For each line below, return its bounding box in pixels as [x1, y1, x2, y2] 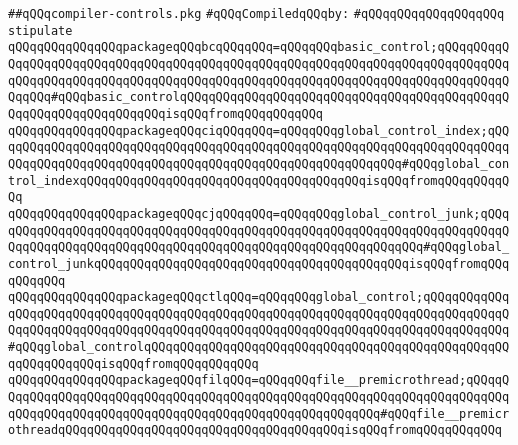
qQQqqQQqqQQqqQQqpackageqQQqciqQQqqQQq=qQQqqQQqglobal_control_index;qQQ [8, 123, 510, 138]
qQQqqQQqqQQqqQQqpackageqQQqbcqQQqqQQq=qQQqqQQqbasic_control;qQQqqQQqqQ [8, 40, 510, 55]
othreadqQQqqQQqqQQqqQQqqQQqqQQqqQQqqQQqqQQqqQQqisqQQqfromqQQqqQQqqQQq [8, 423, 502, 438]
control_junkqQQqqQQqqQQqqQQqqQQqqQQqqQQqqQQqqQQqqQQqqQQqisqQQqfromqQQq [8, 256, 510, 271]
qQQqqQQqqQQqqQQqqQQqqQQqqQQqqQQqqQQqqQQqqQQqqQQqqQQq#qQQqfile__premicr [8, 406, 510, 421]
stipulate [8, 23, 73, 38]
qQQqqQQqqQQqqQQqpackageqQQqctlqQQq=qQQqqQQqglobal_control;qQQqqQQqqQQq [8, 290, 510, 305]
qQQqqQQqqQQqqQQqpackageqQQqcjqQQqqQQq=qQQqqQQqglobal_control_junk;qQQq [8, 206, 510, 221]
